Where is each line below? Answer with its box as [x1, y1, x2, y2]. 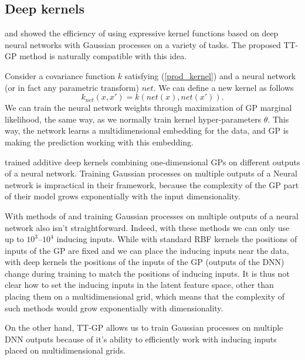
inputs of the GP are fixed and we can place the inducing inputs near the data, [5, 244, 289, 256]
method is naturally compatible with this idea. [19, 50, 187, 62]
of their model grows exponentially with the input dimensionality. [5, 190, 240, 202]
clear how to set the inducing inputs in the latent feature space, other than [5, 279, 274, 291]
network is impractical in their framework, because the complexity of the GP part [5, 178, 299, 191]
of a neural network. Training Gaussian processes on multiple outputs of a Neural [5, 167, 297, 179]
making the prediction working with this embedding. [5, 135, 194, 148]
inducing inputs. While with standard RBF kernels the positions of [56, 233, 297, 245]
